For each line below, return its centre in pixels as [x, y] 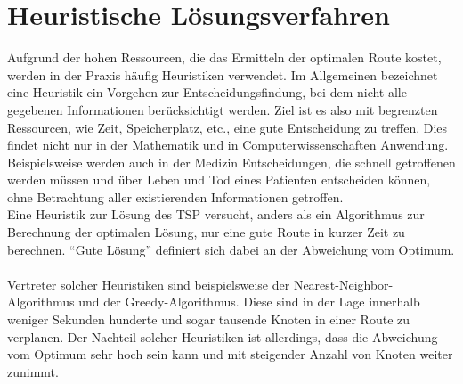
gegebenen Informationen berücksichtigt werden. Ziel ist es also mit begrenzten [223, 109]
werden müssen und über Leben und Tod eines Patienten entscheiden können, [219, 180]
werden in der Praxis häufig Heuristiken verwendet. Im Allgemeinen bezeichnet [223, 74]
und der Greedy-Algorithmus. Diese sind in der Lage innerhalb [249, 302]
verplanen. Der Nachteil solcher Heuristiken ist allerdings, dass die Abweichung [223, 336]
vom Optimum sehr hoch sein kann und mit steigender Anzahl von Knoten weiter [230, 354]
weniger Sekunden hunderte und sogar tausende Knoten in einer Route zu [209, 319]
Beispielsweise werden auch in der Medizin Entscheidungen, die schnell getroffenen [231, 162]
